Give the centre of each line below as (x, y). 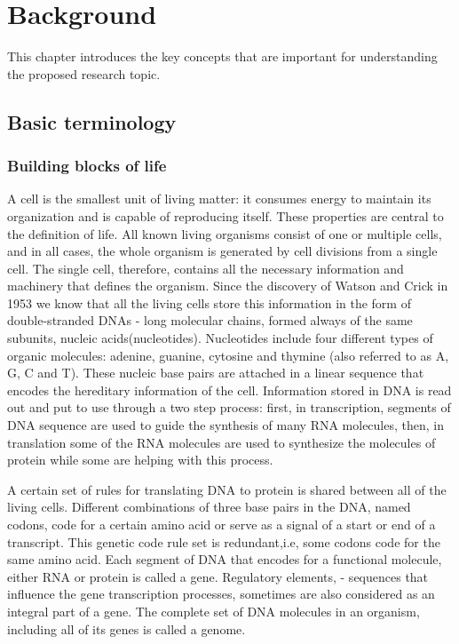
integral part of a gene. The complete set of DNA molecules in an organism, (214, 611)
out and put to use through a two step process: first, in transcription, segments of (229, 407)
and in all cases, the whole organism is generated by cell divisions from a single (222, 251)
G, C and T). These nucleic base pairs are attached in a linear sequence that (216, 373)
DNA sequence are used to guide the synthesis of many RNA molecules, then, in (226, 425)
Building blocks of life (87, 166)
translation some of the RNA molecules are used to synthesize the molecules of (222, 442)
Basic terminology (92, 121)
